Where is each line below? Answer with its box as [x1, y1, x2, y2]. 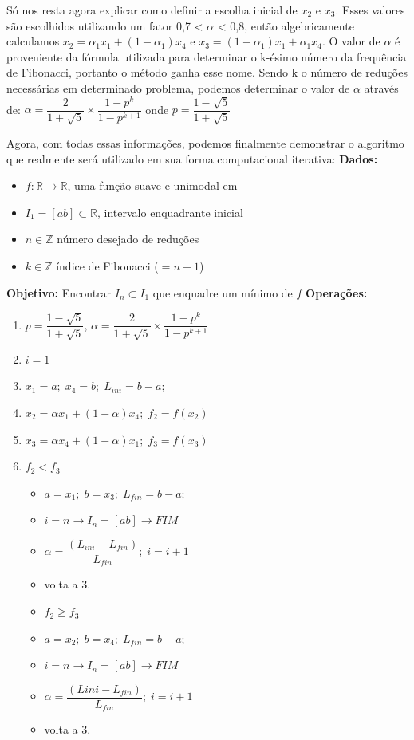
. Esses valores [335, 2, 405, 18]
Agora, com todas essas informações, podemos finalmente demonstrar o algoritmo [6, 135, 404, 152]
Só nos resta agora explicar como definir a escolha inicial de [6, 2, 298, 18]
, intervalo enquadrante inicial [97, 203, 243, 220]
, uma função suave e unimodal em [67, 177, 238, 194]
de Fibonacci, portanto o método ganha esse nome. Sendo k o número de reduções [6, 64, 408, 81]
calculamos [6, 33, 60, 49]
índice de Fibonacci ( [56, 258, 159, 274]
